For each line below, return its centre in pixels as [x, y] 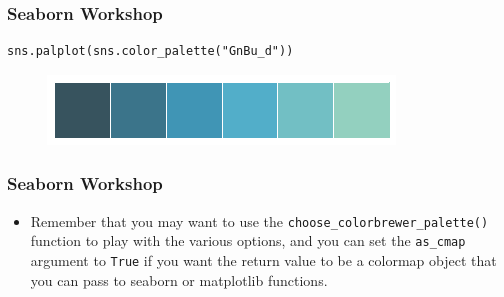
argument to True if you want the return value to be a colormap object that [263, 259]
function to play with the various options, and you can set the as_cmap [248, 240]
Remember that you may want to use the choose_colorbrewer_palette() [259, 220]
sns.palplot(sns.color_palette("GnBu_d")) [150, 51]
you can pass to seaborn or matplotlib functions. [179, 279]
